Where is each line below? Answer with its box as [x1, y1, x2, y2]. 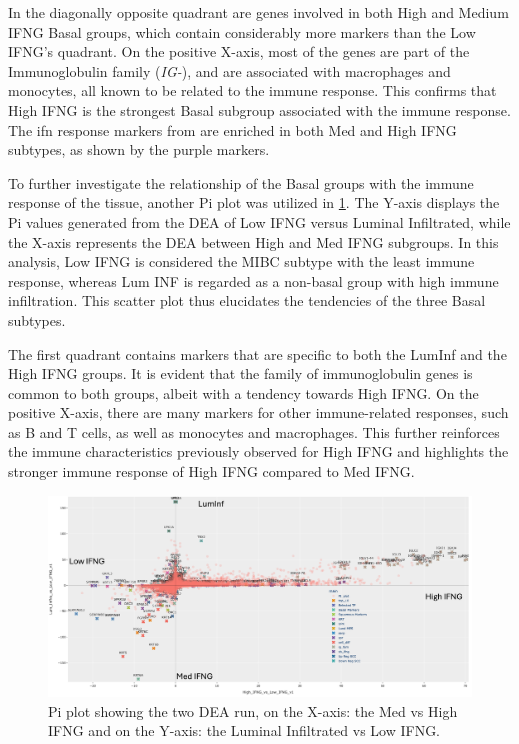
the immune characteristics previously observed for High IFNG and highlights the [8, 441, 509, 462]
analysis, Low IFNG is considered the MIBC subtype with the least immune [8, 251, 475, 272]
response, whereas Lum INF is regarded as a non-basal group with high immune [8, 270, 499, 291]
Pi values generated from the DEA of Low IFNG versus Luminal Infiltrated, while [8, 211, 511, 232]
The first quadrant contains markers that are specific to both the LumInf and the [8, 343, 507, 364]
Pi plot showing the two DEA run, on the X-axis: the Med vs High [48, 700, 458, 721]
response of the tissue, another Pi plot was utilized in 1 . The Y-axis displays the [8, 192, 500, 213]
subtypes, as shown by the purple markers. [8, 139, 270, 160]
